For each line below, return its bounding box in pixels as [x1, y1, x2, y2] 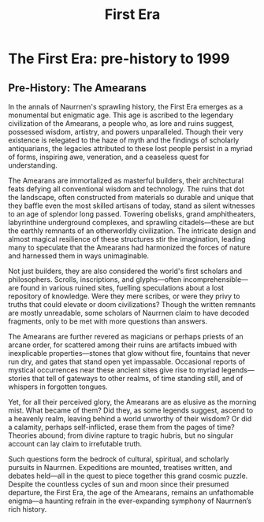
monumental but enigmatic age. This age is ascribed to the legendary [8, 110, 234, 120]
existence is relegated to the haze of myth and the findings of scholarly [8, 135, 240, 145]
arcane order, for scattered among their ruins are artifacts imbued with [8, 340, 237, 350]
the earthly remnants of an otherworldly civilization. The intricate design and [8, 226, 256, 235]
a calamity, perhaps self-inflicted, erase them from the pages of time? [8, 423, 235, 431]
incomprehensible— [183, 275, 248, 284]
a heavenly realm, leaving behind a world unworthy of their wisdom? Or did [8, 414, 252, 423]
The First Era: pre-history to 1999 [8, 50, 230, 68]
